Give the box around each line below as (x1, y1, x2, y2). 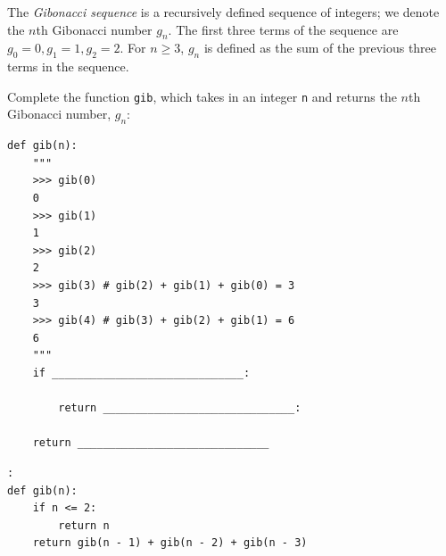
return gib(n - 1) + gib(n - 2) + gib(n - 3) (32, 536, 308, 550)
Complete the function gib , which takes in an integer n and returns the (7, 87, 397, 105)
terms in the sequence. (7, 57, 129, 76)
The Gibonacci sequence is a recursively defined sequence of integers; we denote (7, 3, 440, 21)
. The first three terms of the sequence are (168, 20, 399, 38)
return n (58, 519, 110, 532)
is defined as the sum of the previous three (203, 38, 437, 57)
